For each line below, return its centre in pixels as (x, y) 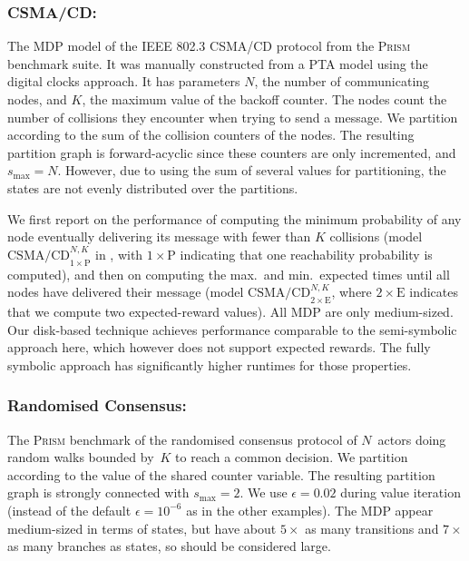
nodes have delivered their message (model (126, 292)
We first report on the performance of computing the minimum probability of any (234, 218)
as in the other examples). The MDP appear (310, 510)
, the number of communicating (342, 81)
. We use (264, 492)
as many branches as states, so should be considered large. (169, 546)
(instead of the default (69, 510)
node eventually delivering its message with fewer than (159, 236)
